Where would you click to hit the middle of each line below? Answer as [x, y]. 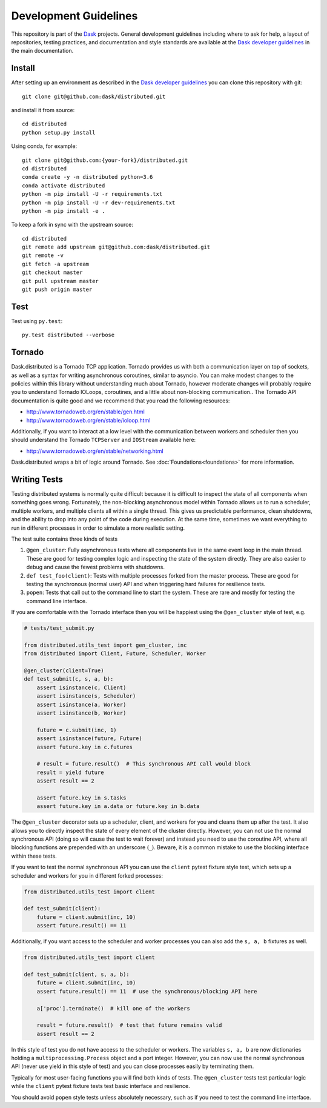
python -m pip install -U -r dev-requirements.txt [99, 202]
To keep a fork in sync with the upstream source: [72, 225]
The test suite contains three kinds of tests [64, 539]
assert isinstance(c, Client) [81, 687]
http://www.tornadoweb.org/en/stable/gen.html [85, 412]
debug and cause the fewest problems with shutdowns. [96, 567]
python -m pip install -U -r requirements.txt [92, 194]
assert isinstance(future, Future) [89, 739]
